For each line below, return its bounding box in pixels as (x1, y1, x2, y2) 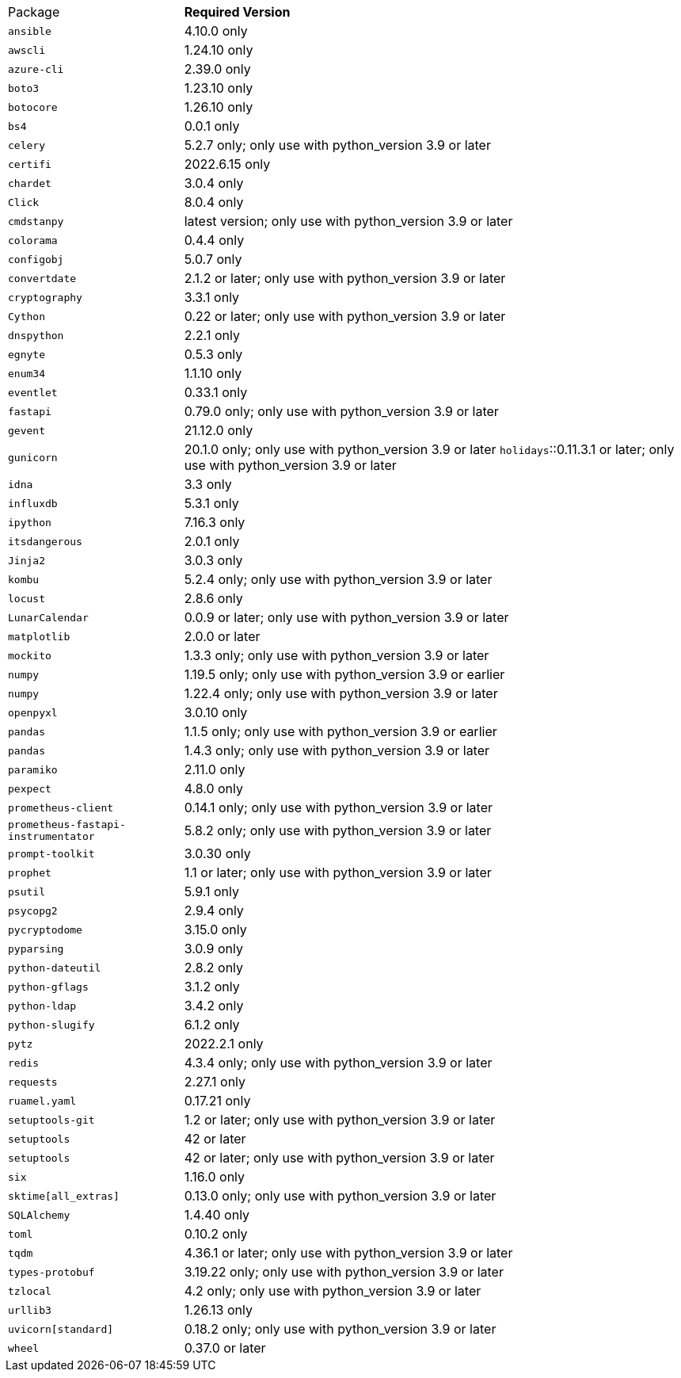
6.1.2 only (184, 1017, 240, 1033)
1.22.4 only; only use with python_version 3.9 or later (184, 685, 498, 701)
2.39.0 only (184, 61, 251, 77)
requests (8, 1075, 58, 1088)
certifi (8, 158, 51, 170)
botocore (8, 101, 58, 113)
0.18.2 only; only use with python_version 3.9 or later (184, 1321, 496, 1337)
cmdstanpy (8, 215, 64, 227)
